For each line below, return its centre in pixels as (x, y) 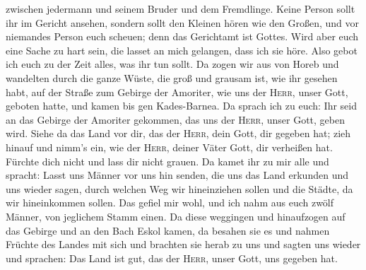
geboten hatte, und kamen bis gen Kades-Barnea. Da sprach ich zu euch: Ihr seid (182, 106)
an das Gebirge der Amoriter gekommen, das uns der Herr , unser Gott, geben (175, 119)
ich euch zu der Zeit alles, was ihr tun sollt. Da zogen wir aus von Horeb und (172, 64)
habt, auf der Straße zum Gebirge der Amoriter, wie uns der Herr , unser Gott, (177, 92)
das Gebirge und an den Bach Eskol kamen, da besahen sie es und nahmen (168, 230)
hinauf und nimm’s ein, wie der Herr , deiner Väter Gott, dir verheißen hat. (169, 147)
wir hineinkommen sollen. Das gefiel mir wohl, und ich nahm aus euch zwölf (170, 202)
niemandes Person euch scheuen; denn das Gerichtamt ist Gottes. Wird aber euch (182, 36)
